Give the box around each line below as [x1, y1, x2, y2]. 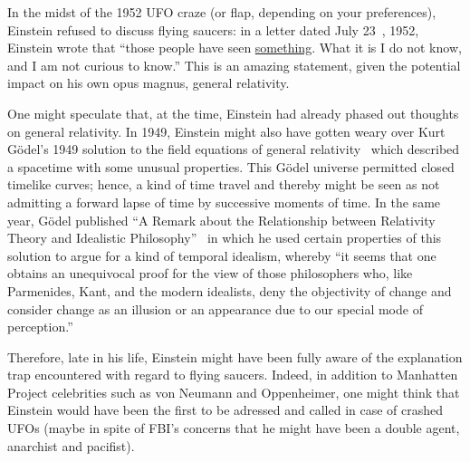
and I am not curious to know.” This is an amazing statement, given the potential [7, 55, 461, 74]
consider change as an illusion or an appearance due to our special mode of [7, 299, 423, 318]
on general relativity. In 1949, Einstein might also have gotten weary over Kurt [7, 121, 446, 140]
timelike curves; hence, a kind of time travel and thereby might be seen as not [7, 175, 440, 194]
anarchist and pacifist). [7, 436, 135, 455]
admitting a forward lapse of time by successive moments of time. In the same [7, 192, 441, 211]
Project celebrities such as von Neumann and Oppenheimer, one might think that [7, 382, 460, 401]
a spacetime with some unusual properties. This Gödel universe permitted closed [7, 157, 455, 176]
